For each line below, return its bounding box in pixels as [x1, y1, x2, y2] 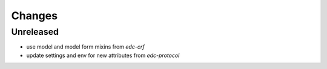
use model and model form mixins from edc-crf [26, 43, 145, 50]
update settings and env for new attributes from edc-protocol [26, 52, 180, 59]
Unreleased [11, 26, 59, 37]
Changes [11, 9, 58, 22]
